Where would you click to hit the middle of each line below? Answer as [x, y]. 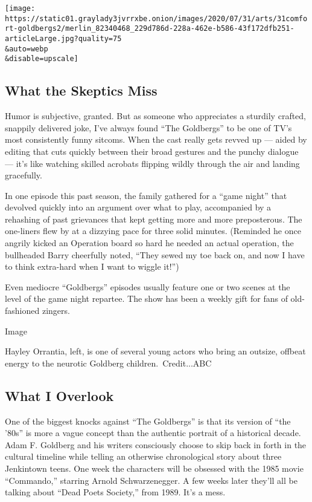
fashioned [22, 311]
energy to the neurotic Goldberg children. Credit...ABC [108, 363]
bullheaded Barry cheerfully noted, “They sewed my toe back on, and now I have [155, 254]
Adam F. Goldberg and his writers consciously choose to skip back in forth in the [156, 444]
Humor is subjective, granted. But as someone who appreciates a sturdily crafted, [155, 116]
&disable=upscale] [42, 59]
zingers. [56, 311]
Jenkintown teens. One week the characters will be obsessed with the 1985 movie [154, 468]
